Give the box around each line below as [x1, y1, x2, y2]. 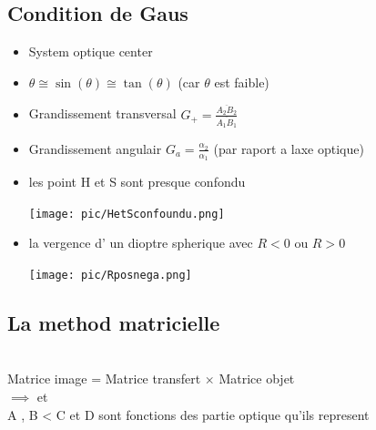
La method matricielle [7, 309, 220, 337]
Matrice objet [218, 369, 295, 388]
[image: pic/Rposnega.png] [28, 269, 192, 282]
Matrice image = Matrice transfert [7, 369, 201, 388]
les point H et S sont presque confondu [28, 172, 246, 191]
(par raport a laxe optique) [213, 138, 364, 158]
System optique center [28, 42, 153, 61]
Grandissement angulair [28, 138, 162, 158]
